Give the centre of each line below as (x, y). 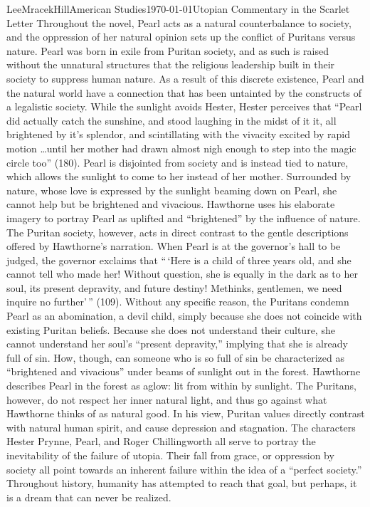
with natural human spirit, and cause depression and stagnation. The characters (181, 427)
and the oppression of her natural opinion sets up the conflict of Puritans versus (181, 37)
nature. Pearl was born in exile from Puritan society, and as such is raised (168, 50)
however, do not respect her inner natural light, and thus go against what (167, 399)
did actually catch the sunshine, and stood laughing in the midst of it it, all (171, 120)
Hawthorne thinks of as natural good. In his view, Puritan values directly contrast (186, 413)
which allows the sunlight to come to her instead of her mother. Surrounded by (179, 176)
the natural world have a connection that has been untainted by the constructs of (184, 92)
